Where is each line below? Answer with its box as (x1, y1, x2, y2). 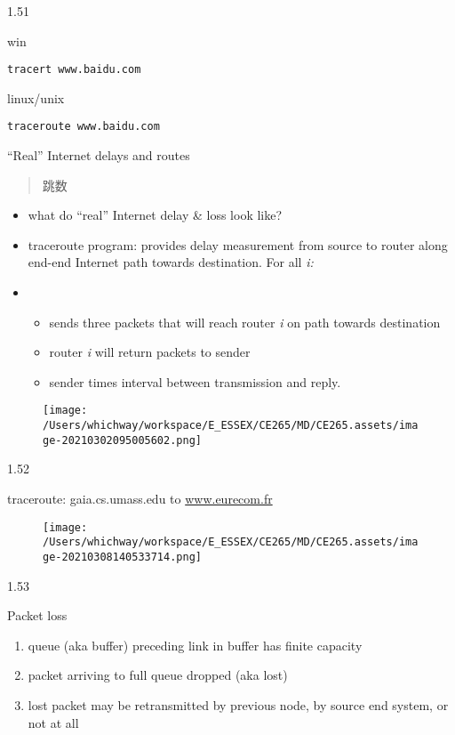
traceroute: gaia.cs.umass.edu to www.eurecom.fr (7, 489, 273, 507)
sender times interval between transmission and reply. (49, 372, 341, 391)
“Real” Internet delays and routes (7, 146, 190, 165)
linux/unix (7, 88, 65, 107)
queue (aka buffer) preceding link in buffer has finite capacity (28, 635, 363, 654)
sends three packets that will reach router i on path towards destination (49, 312, 441, 331)
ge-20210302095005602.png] (43, 433, 202, 447)
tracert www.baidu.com (7, 63, 141, 77)
